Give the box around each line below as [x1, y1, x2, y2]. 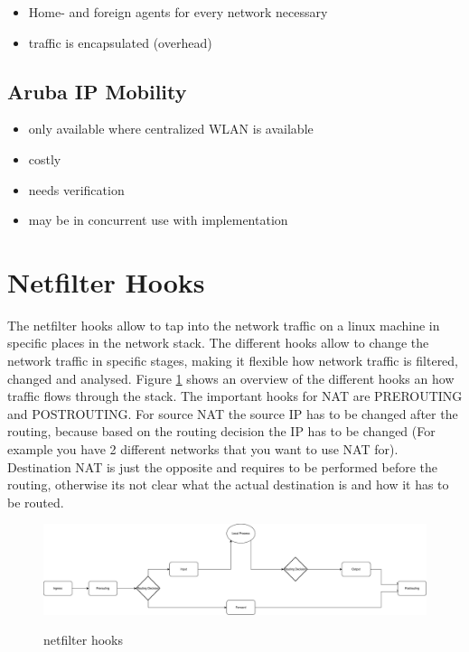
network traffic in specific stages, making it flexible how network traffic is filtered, [7, 351, 459, 370]
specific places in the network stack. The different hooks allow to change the [7, 333, 429, 352]
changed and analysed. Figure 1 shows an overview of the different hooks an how [7, 368, 455, 387]
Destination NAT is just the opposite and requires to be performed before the [7, 457, 438, 476]
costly [28, 149, 61, 168]
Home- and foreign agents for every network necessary [28, 3, 328, 21]
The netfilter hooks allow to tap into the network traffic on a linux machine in [7, 315, 440, 334]
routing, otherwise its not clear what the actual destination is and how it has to [7, 475, 449, 494]
